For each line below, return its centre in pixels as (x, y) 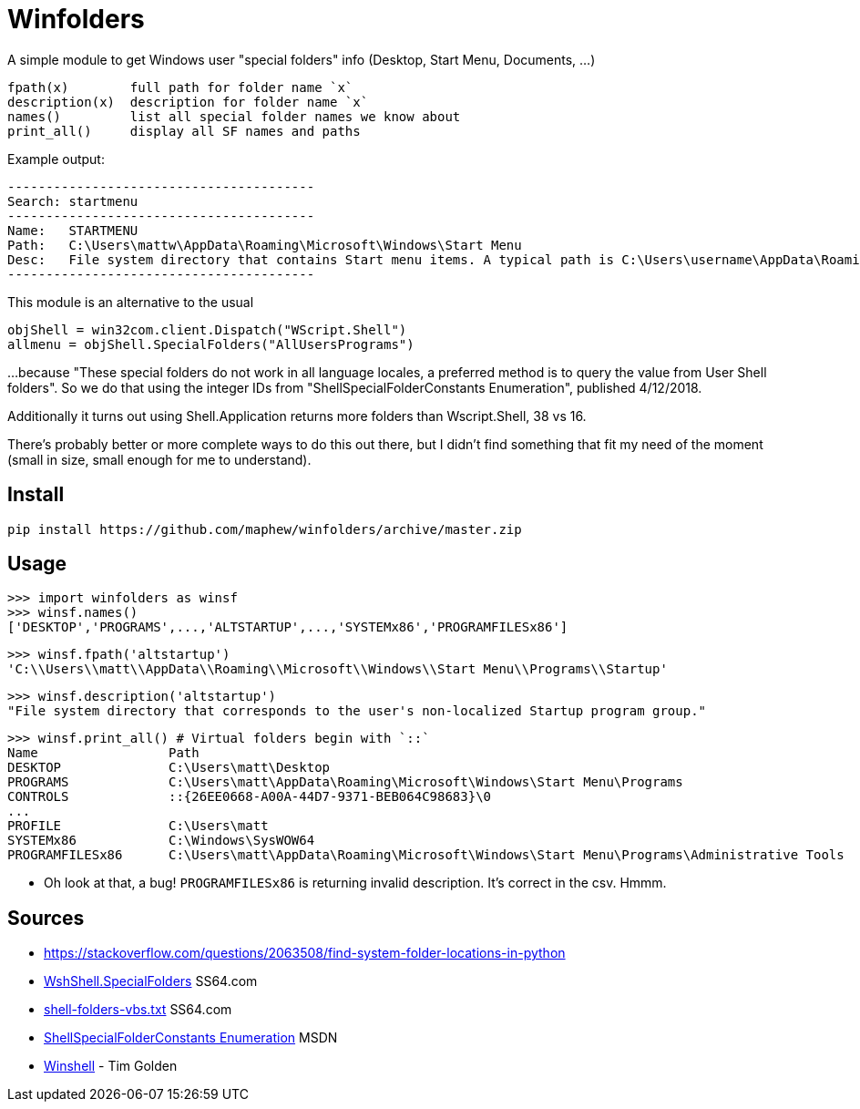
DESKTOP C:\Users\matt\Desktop (169, 768)
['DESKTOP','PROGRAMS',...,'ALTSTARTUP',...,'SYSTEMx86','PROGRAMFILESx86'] (288, 627)
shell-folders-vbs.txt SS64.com (138, 1010)
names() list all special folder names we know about (234, 116)
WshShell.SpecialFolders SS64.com (151, 981)
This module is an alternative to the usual (131, 302)
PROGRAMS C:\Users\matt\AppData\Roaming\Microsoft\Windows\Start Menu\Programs (345, 782)
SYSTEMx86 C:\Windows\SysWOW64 (161, 841)
